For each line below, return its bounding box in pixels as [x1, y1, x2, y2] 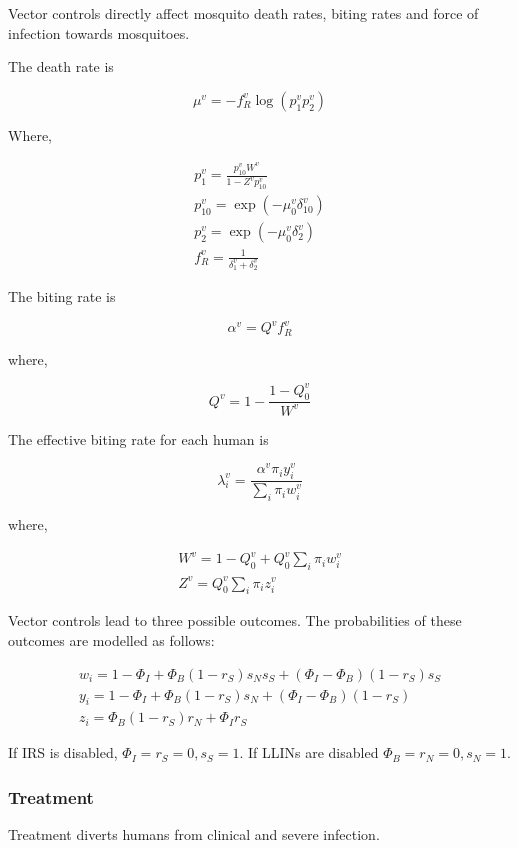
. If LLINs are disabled [239, 742, 379, 763]
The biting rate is [8, 285, 116, 306]
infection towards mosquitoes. [8, 22, 190, 43]
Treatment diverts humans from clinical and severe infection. [8, 824, 380, 845]
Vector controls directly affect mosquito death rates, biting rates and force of [8, 3, 479, 23]
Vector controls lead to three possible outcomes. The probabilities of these [8, 610, 462, 631]
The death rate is [8, 56, 114, 77]
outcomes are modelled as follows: [8, 629, 215, 650]
